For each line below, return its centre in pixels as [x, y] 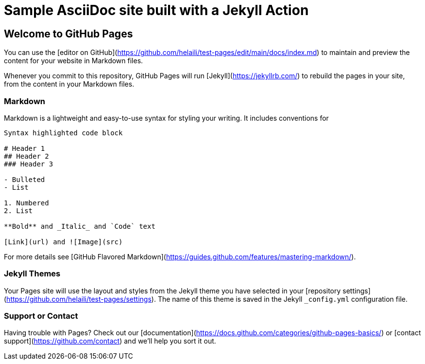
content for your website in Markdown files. [74, 61]
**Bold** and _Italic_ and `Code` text [80, 226]
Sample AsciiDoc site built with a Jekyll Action [156, 10]
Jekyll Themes [32, 274]
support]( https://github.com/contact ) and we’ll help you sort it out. [110, 341]
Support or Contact [41, 316]
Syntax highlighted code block [63, 133]
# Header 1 [25, 148]
